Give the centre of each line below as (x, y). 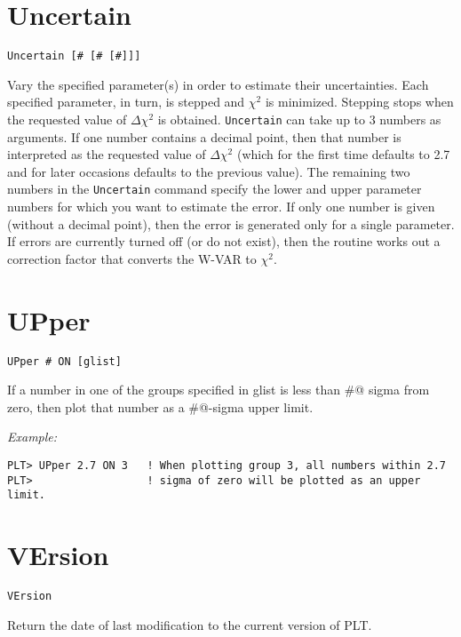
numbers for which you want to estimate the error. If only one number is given (221, 207)
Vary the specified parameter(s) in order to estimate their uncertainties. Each (218, 84)
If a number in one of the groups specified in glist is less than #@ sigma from (219, 390)
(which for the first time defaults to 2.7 (343, 154)
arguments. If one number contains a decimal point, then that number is (204, 136)
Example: (32, 437)
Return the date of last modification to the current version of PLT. (190, 624)
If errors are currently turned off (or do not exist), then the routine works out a (224, 241)
